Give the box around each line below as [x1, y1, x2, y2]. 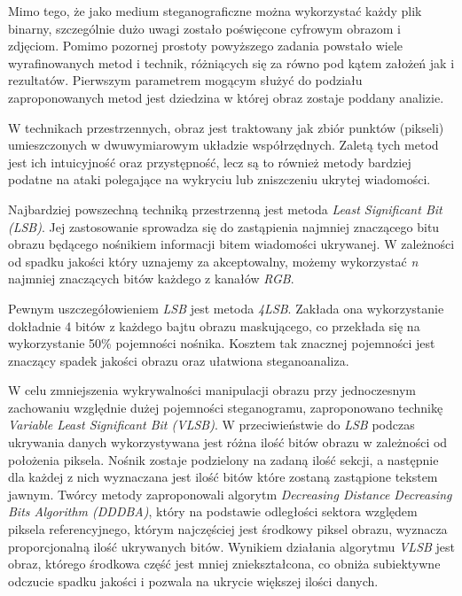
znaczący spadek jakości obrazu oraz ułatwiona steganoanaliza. [8, 351, 349, 369]
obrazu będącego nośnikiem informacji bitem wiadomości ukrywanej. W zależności [8, 235, 455, 253]
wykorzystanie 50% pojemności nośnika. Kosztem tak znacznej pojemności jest [8, 334, 435, 352]
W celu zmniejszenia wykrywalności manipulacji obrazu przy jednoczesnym [8, 381, 417, 399]
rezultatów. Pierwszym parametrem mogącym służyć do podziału [8, 71, 363, 89]
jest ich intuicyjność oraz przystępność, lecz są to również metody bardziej [8, 152, 411, 171]
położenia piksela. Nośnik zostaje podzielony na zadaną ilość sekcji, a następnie [8, 450, 439, 468]
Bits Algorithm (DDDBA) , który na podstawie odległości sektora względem [8, 502, 418, 521]
